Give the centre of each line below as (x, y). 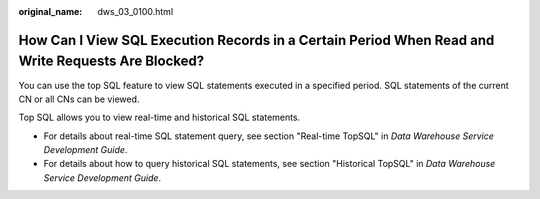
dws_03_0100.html (135, 11)
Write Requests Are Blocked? (111, 61)
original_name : (50, 11)
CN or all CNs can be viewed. (79, 99)
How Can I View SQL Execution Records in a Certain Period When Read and (256, 40)
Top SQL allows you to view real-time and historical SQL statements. (159, 117)
